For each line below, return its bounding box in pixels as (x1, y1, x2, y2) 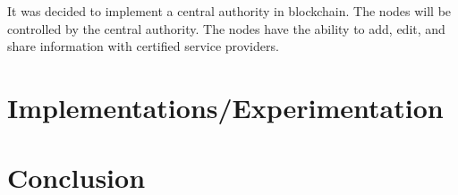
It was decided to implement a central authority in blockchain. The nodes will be (7, 2, 452, 20)
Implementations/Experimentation (7, 89, 444, 125)
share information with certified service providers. (7, 37, 279, 55)
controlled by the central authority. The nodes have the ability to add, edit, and (7, 19, 445, 38)
